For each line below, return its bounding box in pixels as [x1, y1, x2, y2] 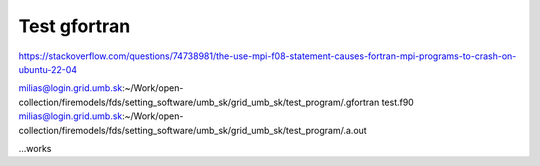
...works [18, 142, 52, 154]
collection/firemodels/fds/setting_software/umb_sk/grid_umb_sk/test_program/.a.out [18, 124, 367, 136]
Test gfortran [18, 15, 131, 37]
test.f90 [381, 96, 414, 108]
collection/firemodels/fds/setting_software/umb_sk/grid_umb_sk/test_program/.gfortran [18, 96, 380, 108]
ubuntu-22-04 [18, 63, 78, 75]
